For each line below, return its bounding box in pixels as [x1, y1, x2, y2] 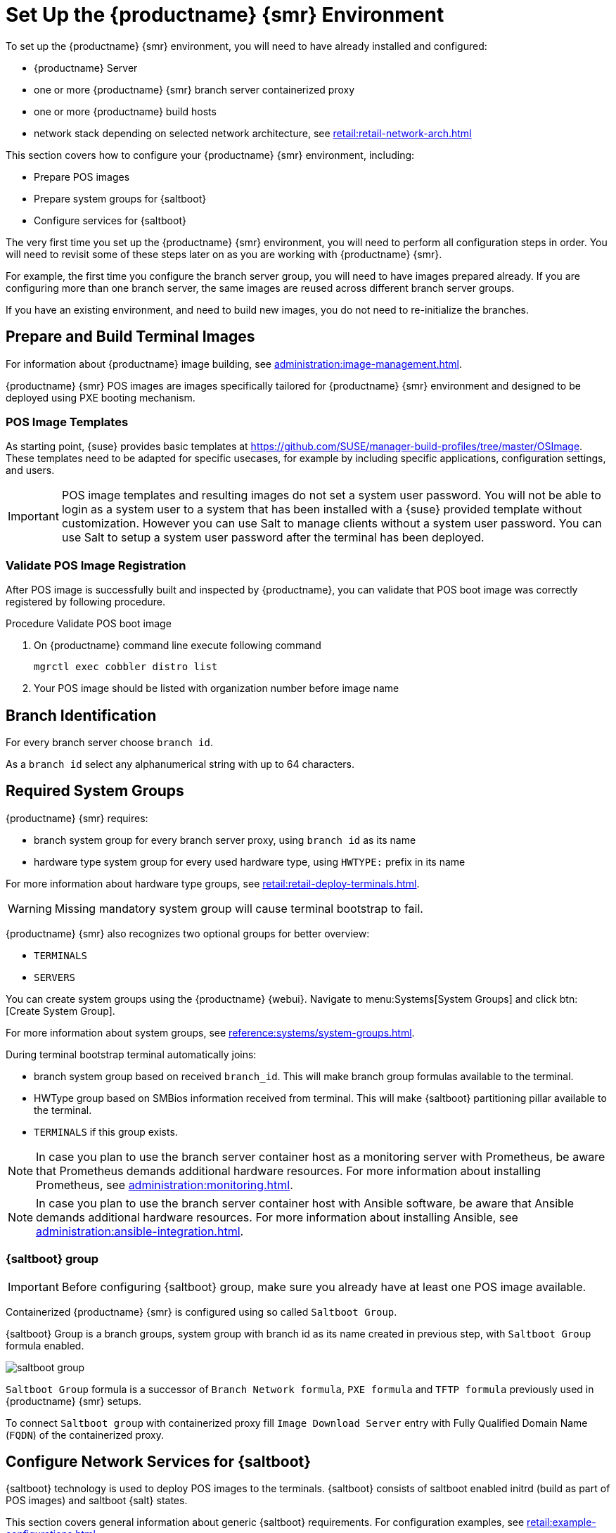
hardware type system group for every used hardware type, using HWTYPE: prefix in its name [34, 855, 466, 868]
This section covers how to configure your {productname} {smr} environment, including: [6, 148, 415, 161]
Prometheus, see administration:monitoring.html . [36, 1177, 293, 1192]
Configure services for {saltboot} [34, 214, 186, 226]
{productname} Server [34, 61, 138, 74]
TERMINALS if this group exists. [34, 1125, 178, 1138]
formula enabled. [6, 1339, 84, 1352]
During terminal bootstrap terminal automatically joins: [6, 1048, 257, 1060]
